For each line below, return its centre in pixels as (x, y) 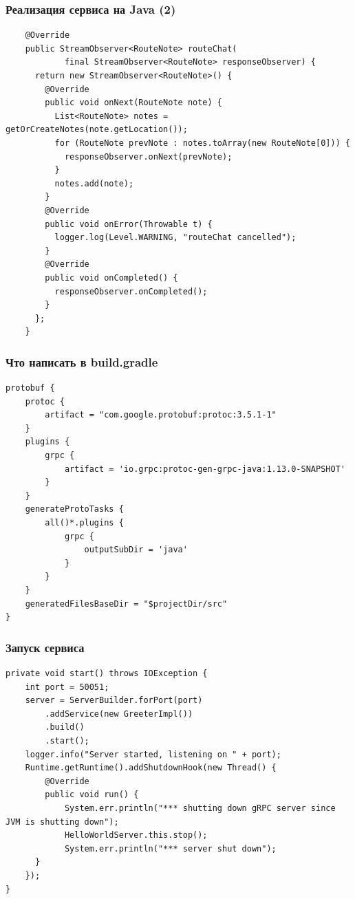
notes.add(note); (94, 183)
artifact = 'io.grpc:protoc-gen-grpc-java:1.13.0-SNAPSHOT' (205, 469)
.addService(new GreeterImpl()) (119, 714)
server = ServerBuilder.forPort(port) (114, 701)
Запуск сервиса (45, 647)
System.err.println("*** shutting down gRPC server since (200, 808)
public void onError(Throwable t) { (129, 224)
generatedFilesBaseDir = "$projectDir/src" (126, 604)
